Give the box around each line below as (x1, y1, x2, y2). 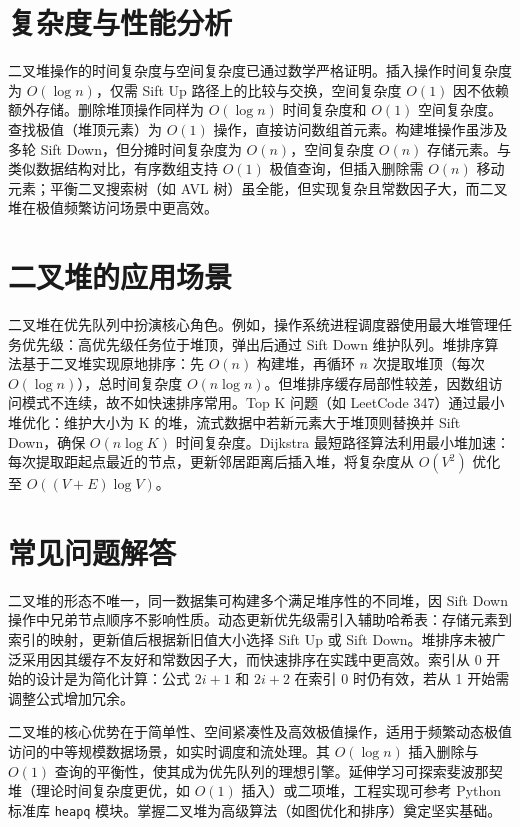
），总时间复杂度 (77, 372, 183, 393)
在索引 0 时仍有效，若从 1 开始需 (294, 668, 510, 689)
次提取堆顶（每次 (372, 353, 485, 374)
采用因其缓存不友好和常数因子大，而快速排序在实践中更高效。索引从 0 (21, 648, 482, 669)
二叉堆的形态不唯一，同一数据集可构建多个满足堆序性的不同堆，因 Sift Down (8, 589, 508, 610)
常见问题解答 (8, 531, 177, 572)
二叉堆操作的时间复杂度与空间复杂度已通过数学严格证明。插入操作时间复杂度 (8, 60, 512, 81)
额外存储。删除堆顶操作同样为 (8, 99, 204, 120)
